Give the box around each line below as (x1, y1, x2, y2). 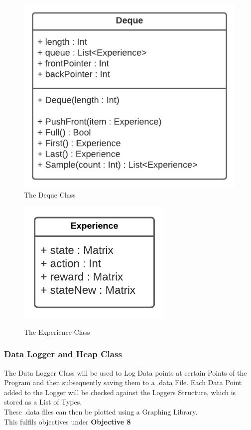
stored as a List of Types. (4, 397, 82, 407)
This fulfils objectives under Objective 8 (4, 416, 131, 427)
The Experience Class (24, 326, 90, 337)
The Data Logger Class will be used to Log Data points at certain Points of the (4, 367, 247, 378)
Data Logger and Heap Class (4, 348, 122, 360)
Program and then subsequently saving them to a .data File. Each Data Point (4, 377, 242, 388)
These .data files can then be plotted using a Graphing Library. (4, 407, 198, 417)
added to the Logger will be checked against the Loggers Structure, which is (4, 387, 236, 397)
